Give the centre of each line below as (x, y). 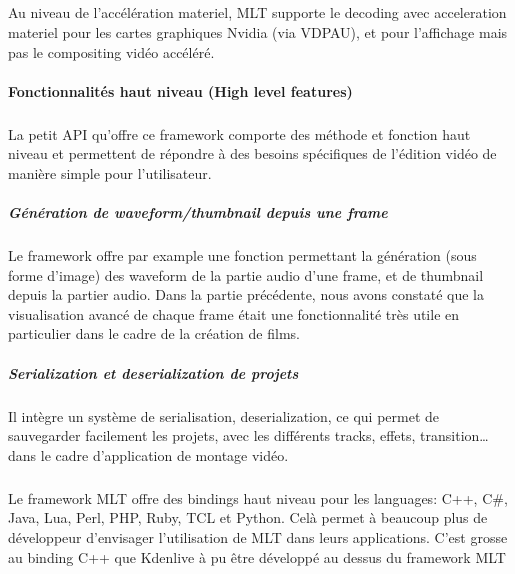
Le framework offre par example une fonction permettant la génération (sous (242, 255)
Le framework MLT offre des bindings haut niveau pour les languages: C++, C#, (258, 497)
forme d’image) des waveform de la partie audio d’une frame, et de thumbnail (246, 274)
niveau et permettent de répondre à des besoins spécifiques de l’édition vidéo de (252, 153)
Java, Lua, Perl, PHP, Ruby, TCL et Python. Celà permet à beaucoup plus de (248, 517)
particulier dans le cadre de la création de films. (154, 333)
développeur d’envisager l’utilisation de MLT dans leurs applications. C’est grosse (258, 536)
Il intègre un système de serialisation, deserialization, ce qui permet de (224, 415)
